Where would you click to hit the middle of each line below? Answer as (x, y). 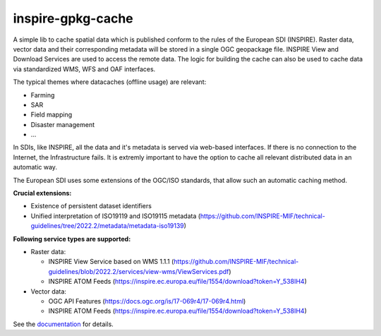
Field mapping (52, 115)
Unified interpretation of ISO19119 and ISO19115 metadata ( (116, 216)
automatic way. (35, 167)
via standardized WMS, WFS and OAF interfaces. (84, 69)
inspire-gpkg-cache (73, 18)
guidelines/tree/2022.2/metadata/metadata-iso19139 (108, 226)
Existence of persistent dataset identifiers (91, 206)
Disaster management (63, 124)
